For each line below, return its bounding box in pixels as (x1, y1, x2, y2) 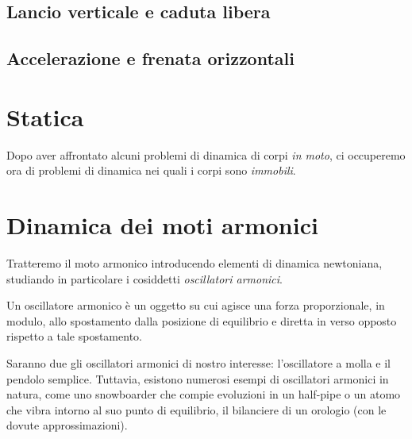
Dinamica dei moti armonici (6, 209, 318, 241)
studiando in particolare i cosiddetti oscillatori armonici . (6, 270, 283, 287)
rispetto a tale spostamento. (6, 328, 142, 345)
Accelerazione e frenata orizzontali (6, 46, 295, 71)
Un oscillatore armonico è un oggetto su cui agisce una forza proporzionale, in (6, 297, 385, 314)
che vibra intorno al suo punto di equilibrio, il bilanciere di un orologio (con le (6, 401, 387, 418)
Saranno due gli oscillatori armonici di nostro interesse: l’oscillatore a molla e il (6, 354, 391, 371)
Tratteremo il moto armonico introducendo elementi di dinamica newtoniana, (6, 255, 383, 271)
